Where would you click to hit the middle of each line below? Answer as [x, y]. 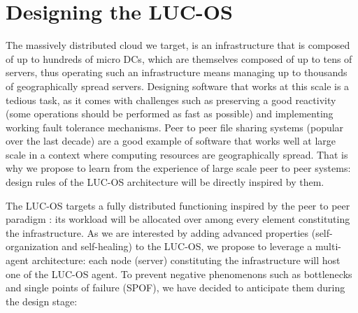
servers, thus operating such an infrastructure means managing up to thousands [177, 72]
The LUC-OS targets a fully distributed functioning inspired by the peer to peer [178, 205]
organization [32, 246]
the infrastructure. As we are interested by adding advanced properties [157, 232]
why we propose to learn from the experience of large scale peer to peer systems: [178, 168]
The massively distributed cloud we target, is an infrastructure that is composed [178, 45]
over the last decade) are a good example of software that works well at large [171, 141]
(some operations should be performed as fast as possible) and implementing [170, 114]
